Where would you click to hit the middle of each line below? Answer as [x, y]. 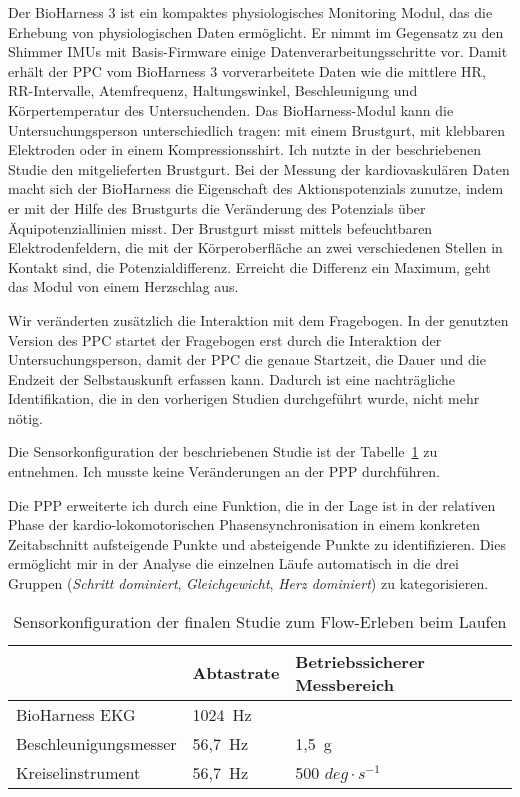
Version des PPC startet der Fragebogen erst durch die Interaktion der [225, 339]
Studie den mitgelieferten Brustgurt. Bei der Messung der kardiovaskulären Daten [259, 168]
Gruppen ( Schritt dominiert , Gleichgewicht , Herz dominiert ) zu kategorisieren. [248, 583]
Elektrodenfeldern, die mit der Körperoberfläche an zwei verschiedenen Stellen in [255, 247]
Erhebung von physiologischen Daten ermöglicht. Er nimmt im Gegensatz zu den [256, 31]
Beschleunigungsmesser [96, 743]
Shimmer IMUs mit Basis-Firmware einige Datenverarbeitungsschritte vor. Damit [258, 51]
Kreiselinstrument [78, 772]
